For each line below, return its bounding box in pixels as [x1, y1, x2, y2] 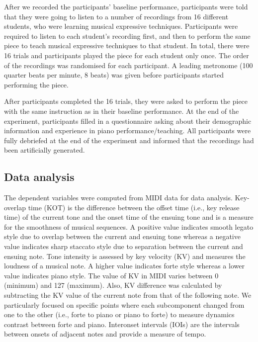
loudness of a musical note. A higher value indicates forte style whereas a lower [4, 260, 245, 271]
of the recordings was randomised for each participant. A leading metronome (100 [4, 60, 253, 70]
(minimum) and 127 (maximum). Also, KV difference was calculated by [4, 280, 222, 290]
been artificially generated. [4, 145, 85, 155]
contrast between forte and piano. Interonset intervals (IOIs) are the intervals [4, 319, 240, 329]
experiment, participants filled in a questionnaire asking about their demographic [4, 115, 252, 126]
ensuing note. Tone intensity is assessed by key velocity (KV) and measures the [4, 251, 246, 261]
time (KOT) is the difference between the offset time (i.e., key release [28, 202, 240, 212]
